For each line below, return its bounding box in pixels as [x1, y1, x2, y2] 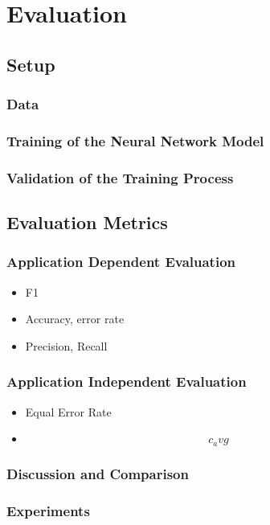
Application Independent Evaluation [6, 371, 247, 392]
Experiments [6, 500, 90, 520]
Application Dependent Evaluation [6, 252, 236, 272]
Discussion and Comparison [6, 463, 189, 483]
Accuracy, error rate [25, 310, 125, 327]
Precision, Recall [25, 337, 108, 354]
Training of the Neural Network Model [6, 130, 264, 150]
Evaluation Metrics [6, 210, 168, 235]
